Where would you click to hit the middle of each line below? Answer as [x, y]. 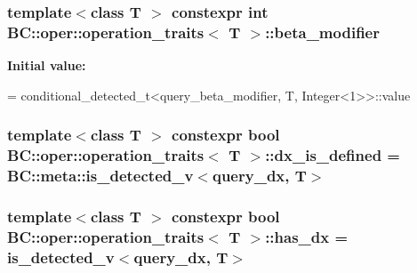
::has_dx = [307, 236]
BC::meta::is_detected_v [100, 176]
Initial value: [47, 65]
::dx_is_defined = [333, 155]
